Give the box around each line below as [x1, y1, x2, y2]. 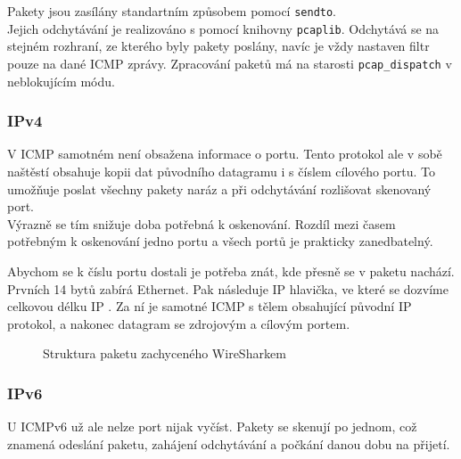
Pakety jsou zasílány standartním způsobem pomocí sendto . [7, 2, 337, 20]
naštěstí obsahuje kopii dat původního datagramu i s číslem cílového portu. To [7, 161, 435, 180]
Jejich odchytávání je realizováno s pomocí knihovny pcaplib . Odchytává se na [7, 19, 440, 37]
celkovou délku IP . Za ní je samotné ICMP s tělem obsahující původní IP [7, 297, 412, 316]
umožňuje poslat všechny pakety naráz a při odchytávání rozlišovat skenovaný [7, 179, 432, 198]
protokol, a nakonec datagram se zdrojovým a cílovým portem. [7, 314, 350, 332]
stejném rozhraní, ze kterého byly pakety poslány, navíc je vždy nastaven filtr [7, 37, 430, 55]
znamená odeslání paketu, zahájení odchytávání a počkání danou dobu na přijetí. [7, 434, 450, 453]
